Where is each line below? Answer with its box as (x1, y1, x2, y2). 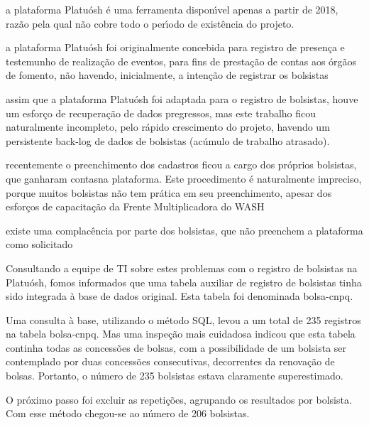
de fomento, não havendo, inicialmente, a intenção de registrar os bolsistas (6, 68, 329, 82)
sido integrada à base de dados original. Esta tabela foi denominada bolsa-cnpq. (6, 289, 353, 303)
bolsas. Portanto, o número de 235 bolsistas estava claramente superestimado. (6, 368, 343, 383)
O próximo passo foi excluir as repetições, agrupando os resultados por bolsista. (6, 392, 352, 407)
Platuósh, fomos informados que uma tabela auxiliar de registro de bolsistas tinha (6, 274, 362, 289)
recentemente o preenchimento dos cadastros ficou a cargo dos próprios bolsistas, (6, 157, 357, 172)
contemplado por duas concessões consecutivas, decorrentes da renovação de (6, 354, 335, 369)
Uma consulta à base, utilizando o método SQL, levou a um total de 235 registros (6, 312, 361, 327)
